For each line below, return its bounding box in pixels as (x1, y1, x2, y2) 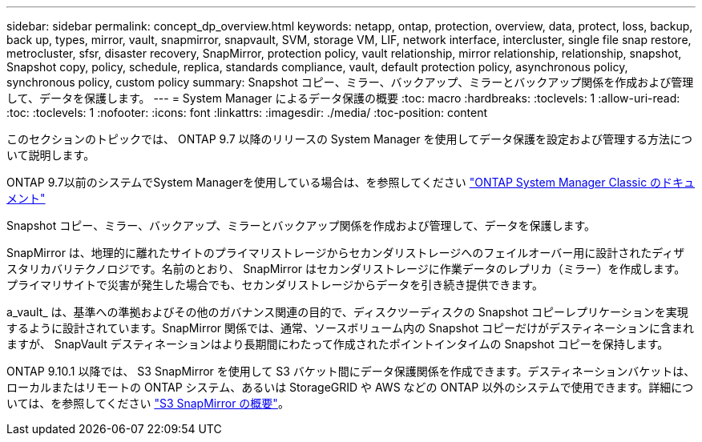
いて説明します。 (6, 148, 95, 162)
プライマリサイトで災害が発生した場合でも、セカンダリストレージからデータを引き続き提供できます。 (6, 278, 543, 291)
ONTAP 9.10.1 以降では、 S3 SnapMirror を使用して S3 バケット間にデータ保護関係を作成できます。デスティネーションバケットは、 (6, 364, 696, 378)
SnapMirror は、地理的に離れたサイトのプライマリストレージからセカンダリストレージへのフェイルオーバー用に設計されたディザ (6, 246, 685, 259)
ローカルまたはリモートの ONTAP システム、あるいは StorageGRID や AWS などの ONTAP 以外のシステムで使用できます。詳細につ (6, 380, 694, 394)
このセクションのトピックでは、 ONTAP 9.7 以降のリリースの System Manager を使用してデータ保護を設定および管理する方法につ (6, 132, 693, 146)
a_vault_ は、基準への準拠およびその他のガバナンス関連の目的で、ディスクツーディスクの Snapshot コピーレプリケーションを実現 (6, 305, 688, 319)
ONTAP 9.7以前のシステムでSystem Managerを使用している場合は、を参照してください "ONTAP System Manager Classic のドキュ (6, 175, 696, 189)
